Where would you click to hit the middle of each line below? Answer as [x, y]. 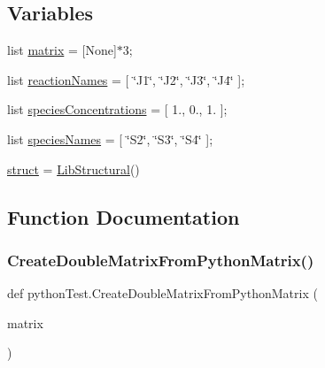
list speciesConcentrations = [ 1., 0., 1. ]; [117, 109]
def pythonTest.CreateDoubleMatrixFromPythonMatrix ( [162, 293]
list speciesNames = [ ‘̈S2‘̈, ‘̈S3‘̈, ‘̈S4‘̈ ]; [110, 138]
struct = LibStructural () [74, 169]
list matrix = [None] [62, 50]
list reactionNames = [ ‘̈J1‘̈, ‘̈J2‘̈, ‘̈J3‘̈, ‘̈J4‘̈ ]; [126, 79]
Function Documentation [124, 216]
